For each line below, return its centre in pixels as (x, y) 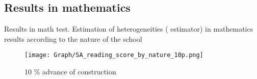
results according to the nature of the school (73, 38)
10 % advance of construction (70, 72)
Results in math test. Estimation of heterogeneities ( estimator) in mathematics (129, 29)
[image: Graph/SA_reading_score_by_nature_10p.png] (114, 55)
